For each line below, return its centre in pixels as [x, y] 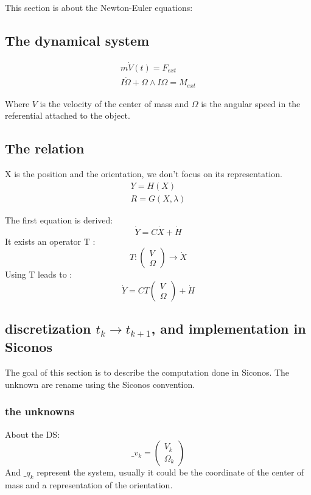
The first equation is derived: [59, 219]
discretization [48, 328]
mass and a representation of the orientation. [89, 484]
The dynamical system [77, 40]
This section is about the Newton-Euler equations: [99, 7]
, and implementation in [229, 328]
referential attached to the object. [68, 115]
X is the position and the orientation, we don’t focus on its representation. [144, 174]
